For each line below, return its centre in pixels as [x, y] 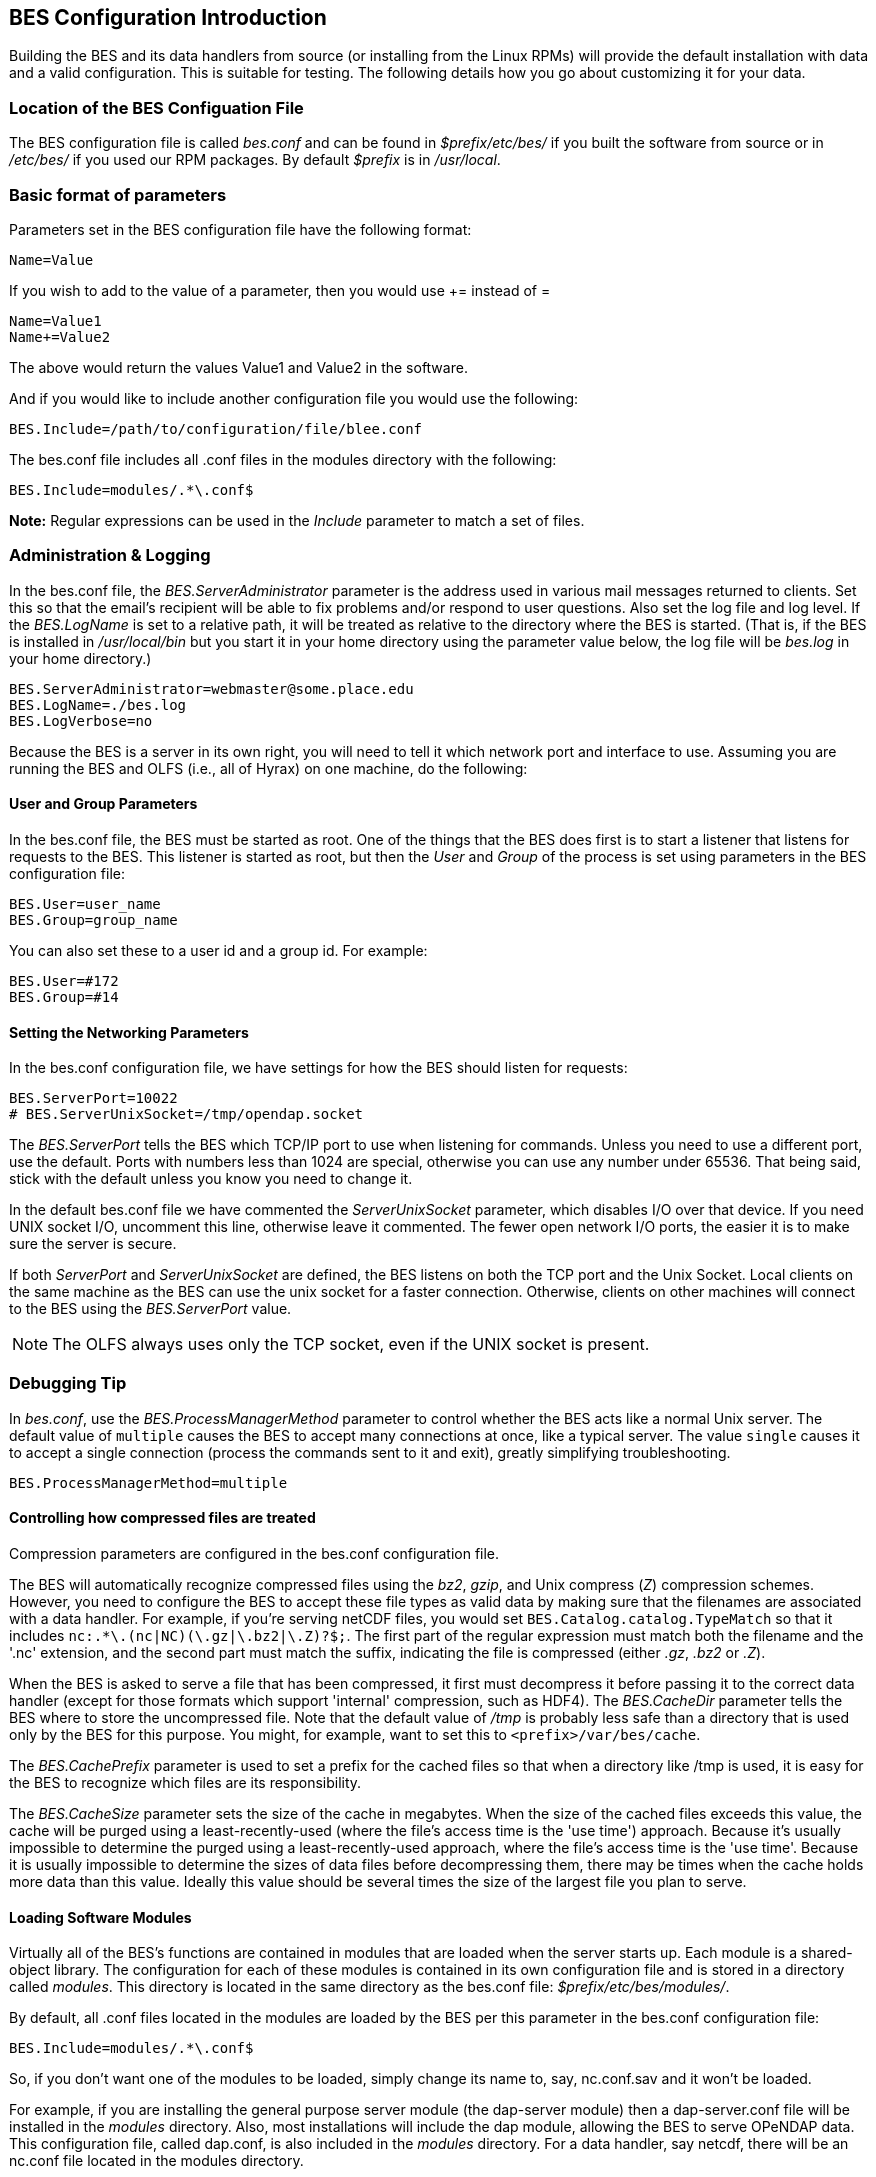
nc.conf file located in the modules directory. [156, 2161]
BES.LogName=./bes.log [98, 704]
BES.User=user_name [85, 903]
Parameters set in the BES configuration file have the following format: [240, 229]
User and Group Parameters [103, 804]
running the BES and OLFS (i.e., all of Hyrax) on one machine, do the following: [268, 768]
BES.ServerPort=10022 [93, 1098]
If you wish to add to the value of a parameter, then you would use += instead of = [280, 290]
